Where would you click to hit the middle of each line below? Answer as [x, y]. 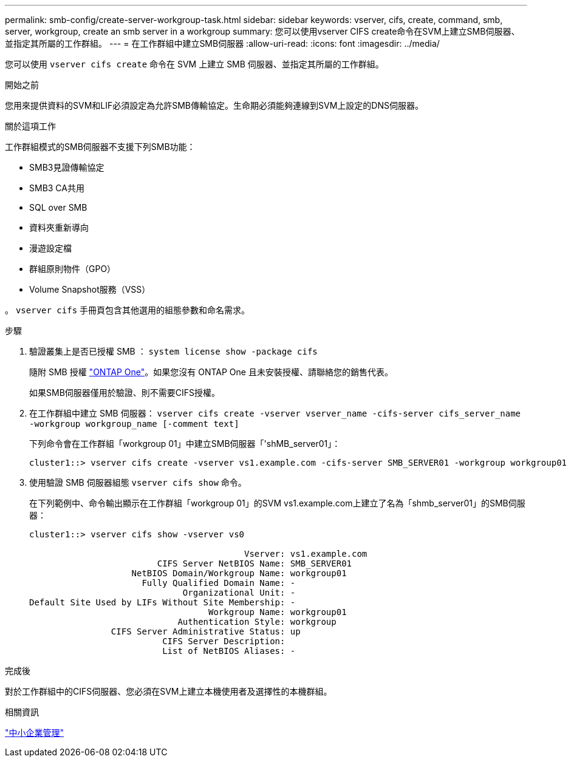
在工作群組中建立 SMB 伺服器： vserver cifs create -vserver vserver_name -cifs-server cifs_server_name [275, 413]
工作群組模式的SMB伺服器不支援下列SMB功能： [100, 147]
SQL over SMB [58, 207]
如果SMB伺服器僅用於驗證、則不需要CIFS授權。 [125, 393]
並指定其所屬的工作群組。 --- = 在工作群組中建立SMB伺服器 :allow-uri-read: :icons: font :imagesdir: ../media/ [222, 43]
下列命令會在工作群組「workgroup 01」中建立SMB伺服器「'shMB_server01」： [185, 444]
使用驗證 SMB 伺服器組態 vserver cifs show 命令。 [138, 482]
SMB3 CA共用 [57, 188]
